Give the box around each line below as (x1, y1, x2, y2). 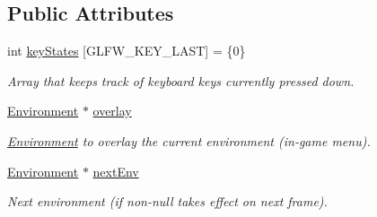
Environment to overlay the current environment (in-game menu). (7, 131, 371, 150)
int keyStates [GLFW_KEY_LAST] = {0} (7, 41, 246, 60)
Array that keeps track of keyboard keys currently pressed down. (7, 71, 355, 90)
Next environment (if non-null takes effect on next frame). (7, 192, 328, 211)
